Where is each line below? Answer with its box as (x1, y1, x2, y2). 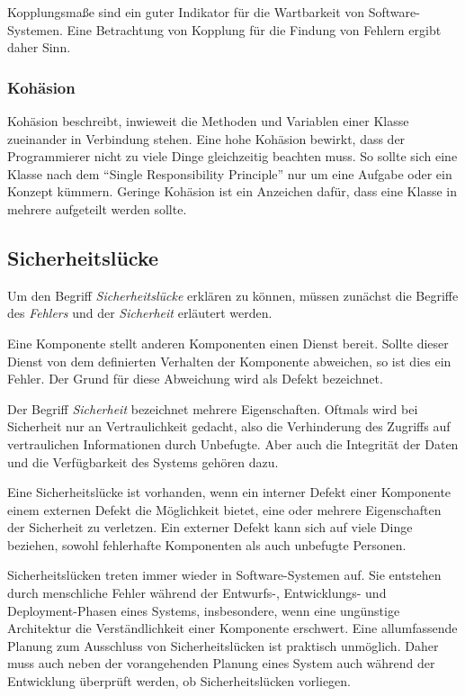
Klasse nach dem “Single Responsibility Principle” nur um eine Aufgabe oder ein (7, 164, 452, 183)
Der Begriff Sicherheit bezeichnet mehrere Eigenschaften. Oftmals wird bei (7, 399, 418, 418)
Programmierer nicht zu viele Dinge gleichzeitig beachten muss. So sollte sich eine (7, 147, 458, 166)
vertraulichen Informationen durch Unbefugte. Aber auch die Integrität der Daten (7, 434, 459, 453)
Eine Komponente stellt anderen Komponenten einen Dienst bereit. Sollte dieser (7, 333, 449, 352)
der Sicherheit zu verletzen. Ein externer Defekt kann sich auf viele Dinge (7, 518, 413, 537)
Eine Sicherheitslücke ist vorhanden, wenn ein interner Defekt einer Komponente (7, 483, 452, 502)
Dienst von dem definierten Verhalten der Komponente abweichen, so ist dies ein (7, 351, 452, 370)
